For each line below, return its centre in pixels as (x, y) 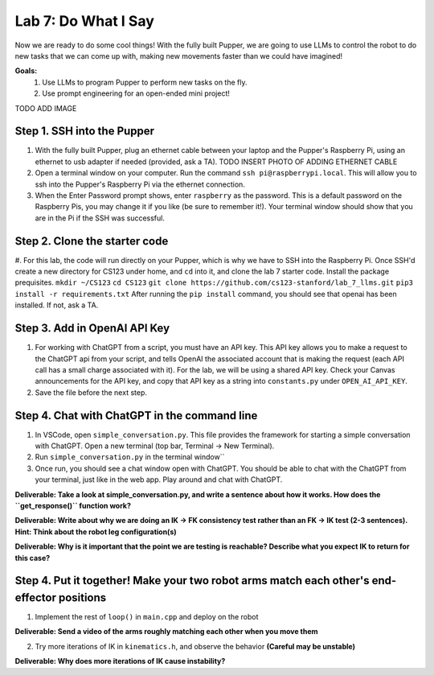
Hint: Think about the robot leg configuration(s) (96, 532)
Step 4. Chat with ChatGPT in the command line (136, 416)
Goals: (26, 71)
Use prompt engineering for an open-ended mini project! (136, 93)
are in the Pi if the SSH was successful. (100, 218)
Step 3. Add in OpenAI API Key (92, 329)
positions (82, 597)
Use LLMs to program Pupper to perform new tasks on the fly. (145, 82)
